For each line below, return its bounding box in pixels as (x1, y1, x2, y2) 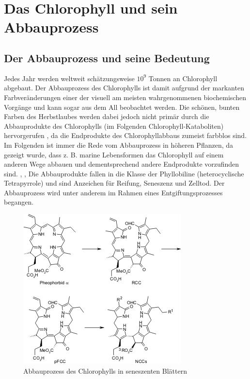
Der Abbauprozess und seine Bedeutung (4, 50, 210, 65)
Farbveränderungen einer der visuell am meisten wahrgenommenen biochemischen (4, 92, 246, 102)
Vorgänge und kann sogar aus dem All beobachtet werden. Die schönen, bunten (4, 102, 240, 112)
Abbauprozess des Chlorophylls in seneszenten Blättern (23, 365, 187, 376)
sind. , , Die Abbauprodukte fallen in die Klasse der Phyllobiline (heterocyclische (4, 168, 244, 178)
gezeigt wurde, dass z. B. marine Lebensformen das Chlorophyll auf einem (4, 149, 224, 159)
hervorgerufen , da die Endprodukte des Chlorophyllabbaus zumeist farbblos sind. (4, 130, 247, 140)
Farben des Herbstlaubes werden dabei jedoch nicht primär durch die (4, 111, 209, 121)
